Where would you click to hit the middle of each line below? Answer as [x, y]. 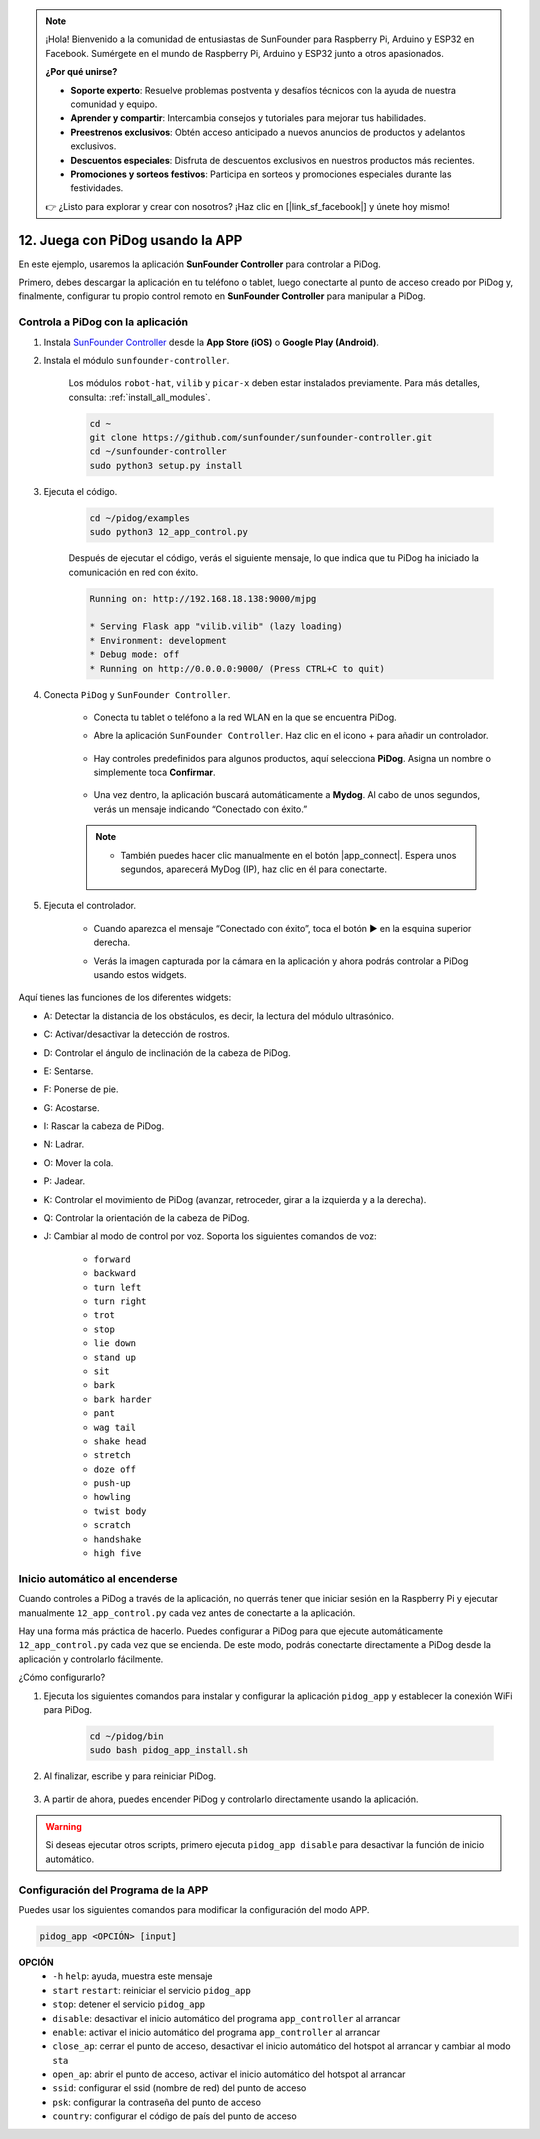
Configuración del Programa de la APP [113, 1890]
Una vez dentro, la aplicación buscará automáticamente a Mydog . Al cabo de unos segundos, [287, 795]
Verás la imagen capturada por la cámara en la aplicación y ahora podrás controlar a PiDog [281, 961]
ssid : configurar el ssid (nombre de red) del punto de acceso [179, 2088]
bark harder [122, 1399]
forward [112, 1259]
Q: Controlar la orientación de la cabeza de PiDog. [146, 1218]
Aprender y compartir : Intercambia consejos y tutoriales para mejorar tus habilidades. [248, 118]
